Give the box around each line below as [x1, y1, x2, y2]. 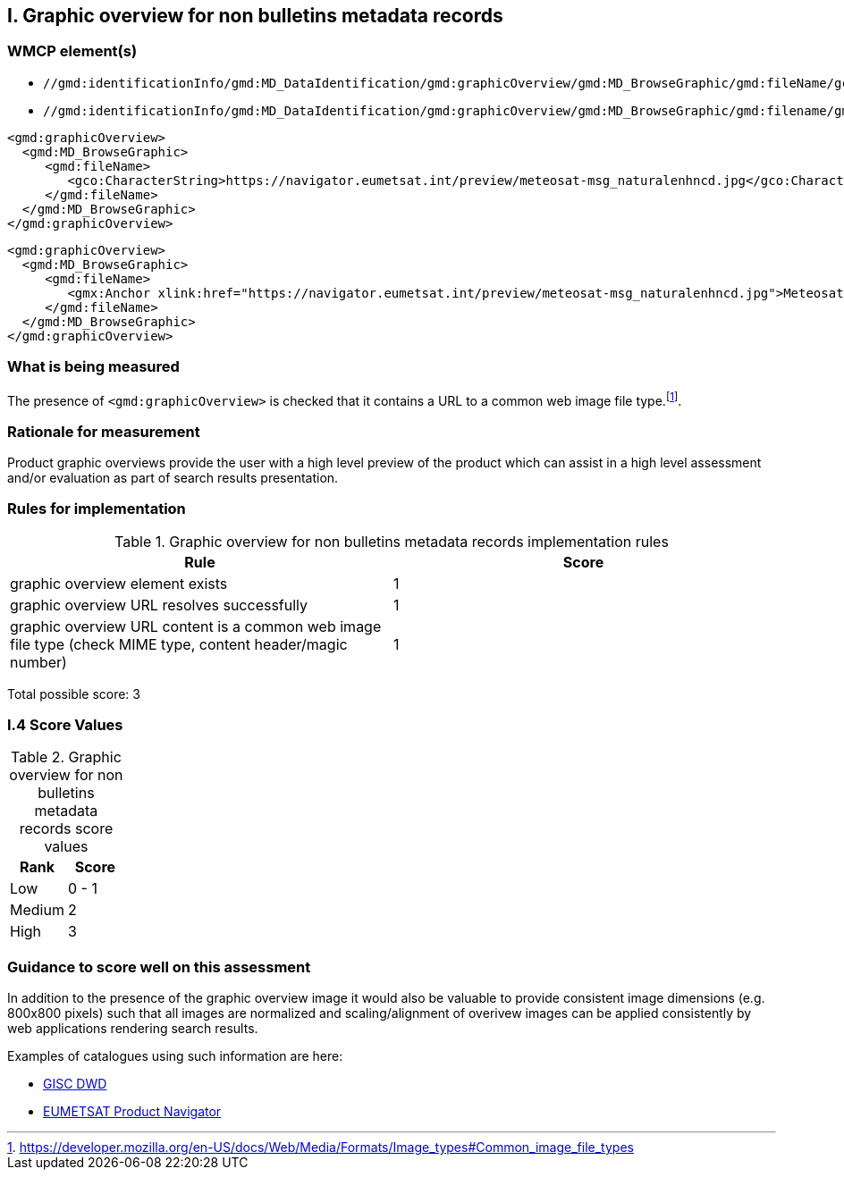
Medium [10, 901, 64, 920]
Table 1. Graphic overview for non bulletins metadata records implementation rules [114, 532, 669, 551]
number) [10, 652, 67, 671]
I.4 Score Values [7, 716, 123, 735]
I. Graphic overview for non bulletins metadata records [7, 4, 503, 27]
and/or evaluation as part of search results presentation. [7, 469, 339, 485]
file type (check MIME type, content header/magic [10, 635, 348, 653]
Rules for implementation [7, 500, 186, 518]
